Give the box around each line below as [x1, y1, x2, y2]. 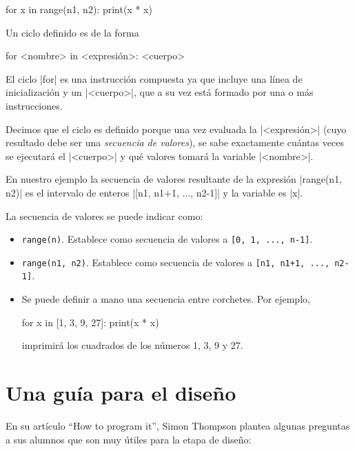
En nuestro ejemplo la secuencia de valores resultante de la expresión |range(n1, [6, 172, 343, 186]
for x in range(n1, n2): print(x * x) [6, 2, 152, 16]
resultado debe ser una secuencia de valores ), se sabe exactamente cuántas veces [6, 135, 344, 150]
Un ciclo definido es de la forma [6, 25, 139, 39]
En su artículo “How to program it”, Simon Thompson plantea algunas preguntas [6, 419, 350, 432]
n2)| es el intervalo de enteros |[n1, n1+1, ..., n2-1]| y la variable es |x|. [6, 185, 303, 199]
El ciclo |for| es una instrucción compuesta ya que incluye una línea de [6, 71, 303, 86]
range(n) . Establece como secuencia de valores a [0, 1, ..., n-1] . [21, 232, 313, 246]
